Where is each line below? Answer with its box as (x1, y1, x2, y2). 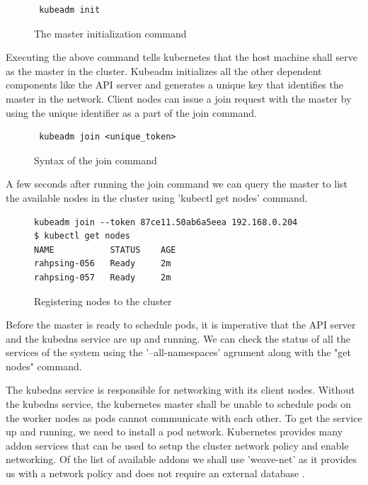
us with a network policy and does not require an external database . (6, 466, 305, 481)
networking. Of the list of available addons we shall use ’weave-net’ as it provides (6, 452, 357, 467)
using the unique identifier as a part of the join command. (6, 105, 257, 120)
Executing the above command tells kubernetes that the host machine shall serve (6, 50, 357, 64)
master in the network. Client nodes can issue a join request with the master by (6, 91, 352, 105)
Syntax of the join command (34, 152, 157, 167)
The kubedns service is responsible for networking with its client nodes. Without (6, 382, 355, 397)
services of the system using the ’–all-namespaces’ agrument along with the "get (6, 345, 352, 360)
